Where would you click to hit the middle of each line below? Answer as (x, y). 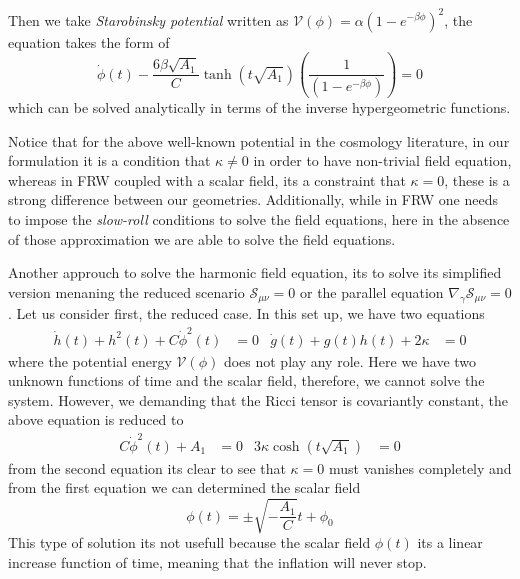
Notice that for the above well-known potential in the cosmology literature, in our (259, 140)
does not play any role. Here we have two (350, 360)
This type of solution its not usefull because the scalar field (189, 542)
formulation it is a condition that (109, 160)
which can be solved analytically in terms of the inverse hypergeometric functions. (259, 107)
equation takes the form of (89, 41)
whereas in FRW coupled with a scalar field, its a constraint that (207, 179)
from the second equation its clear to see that (147, 467)
